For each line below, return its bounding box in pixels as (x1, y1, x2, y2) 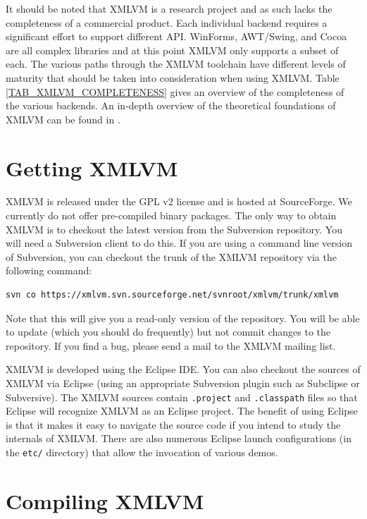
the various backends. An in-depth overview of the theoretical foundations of (6, 98, 336, 113)
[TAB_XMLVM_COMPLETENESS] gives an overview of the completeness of (6, 84, 344, 99)
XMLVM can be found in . (6, 111, 120, 126)
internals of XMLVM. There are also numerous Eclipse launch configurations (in (6, 431, 352, 446)
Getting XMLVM (6, 153, 178, 182)
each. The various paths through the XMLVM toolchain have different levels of (6, 56, 346, 71)
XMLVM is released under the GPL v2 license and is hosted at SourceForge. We (6, 194, 352, 209)
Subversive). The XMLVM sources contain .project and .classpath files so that (6, 389, 358, 404)
